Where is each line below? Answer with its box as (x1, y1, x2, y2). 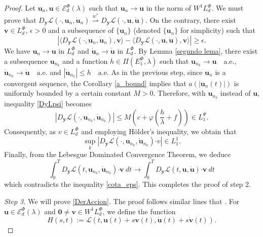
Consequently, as (4, 126, 56, 136)
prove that (4, 14, 36, 25)
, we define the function (102, 206, 176, 216)
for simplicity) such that (180, 25, 255, 35)
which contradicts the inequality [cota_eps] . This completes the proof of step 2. (4, 179, 251, 189)
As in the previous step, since (111, 66, 203, 77)
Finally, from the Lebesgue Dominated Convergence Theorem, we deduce (4, 149, 231, 160)
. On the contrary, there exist (145, 14, 236, 25)
